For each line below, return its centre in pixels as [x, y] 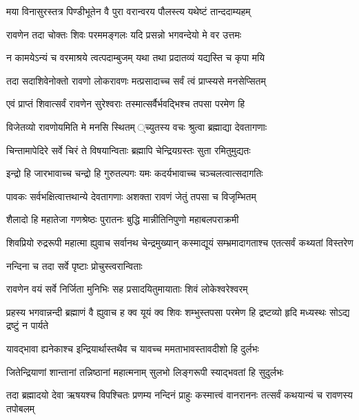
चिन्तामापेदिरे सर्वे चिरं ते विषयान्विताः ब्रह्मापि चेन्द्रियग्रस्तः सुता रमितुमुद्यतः [129, 150]
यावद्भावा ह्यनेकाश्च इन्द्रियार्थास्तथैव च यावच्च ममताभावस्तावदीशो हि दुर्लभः [133, 348]
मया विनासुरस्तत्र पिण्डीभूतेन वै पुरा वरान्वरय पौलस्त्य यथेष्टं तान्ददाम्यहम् [129, 11]
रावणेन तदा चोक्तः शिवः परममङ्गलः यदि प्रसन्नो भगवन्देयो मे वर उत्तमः [124, 34]
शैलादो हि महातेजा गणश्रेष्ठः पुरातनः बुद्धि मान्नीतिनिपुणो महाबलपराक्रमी [123, 219]
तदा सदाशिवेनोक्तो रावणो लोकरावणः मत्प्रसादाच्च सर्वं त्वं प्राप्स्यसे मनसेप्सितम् [136, 80]
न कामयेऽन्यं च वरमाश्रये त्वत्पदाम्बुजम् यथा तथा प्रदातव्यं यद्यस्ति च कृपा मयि [136, 57]
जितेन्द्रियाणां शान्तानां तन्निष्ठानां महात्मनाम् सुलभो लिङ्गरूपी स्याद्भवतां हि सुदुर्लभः [145, 371]
